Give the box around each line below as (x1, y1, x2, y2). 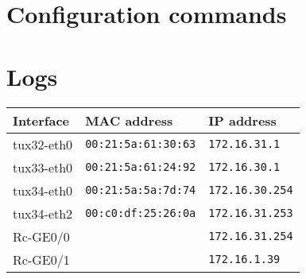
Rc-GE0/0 (13, 227, 70, 246)
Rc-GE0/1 (13, 250, 70, 269)
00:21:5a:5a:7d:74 (85, 184, 196, 196)
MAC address (85, 110, 173, 130)
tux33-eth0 (13, 157, 73, 176)
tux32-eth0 (13, 134, 73, 153)
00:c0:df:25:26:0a (85, 207, 196, 219)
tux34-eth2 (13, 203, 73, 223)
